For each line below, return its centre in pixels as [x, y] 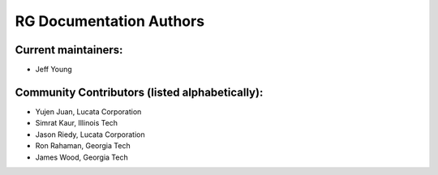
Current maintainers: [69, 50]
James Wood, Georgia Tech [82, 157]
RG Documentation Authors [110, 21]
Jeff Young [54, 70]
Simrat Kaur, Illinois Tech [76, 123]
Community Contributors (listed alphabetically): [139, 92]
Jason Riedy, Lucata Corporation [90, 134]
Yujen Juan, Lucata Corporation [88, 111]
